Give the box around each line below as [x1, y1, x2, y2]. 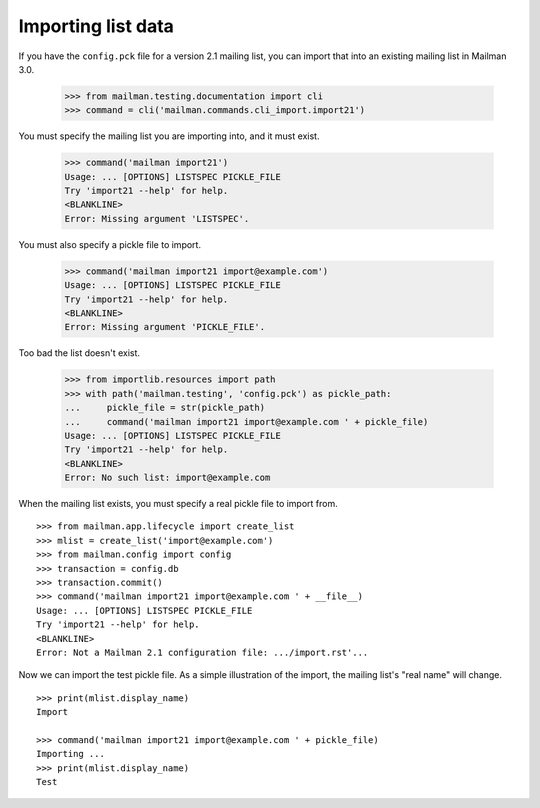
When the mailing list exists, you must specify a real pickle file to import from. [18, 498, 339, 510]
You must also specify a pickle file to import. [18, 238, 202, 250]
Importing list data [18, 15, 175, 37]
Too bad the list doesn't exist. [18, 347, 140, 359]
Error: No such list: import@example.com [64, 472, 271, 484]
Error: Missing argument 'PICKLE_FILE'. [64, 321, 265, 333]
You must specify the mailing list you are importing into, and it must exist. [18, 130, 320, 142]
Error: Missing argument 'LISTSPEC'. [64, 213, 250, 224]
